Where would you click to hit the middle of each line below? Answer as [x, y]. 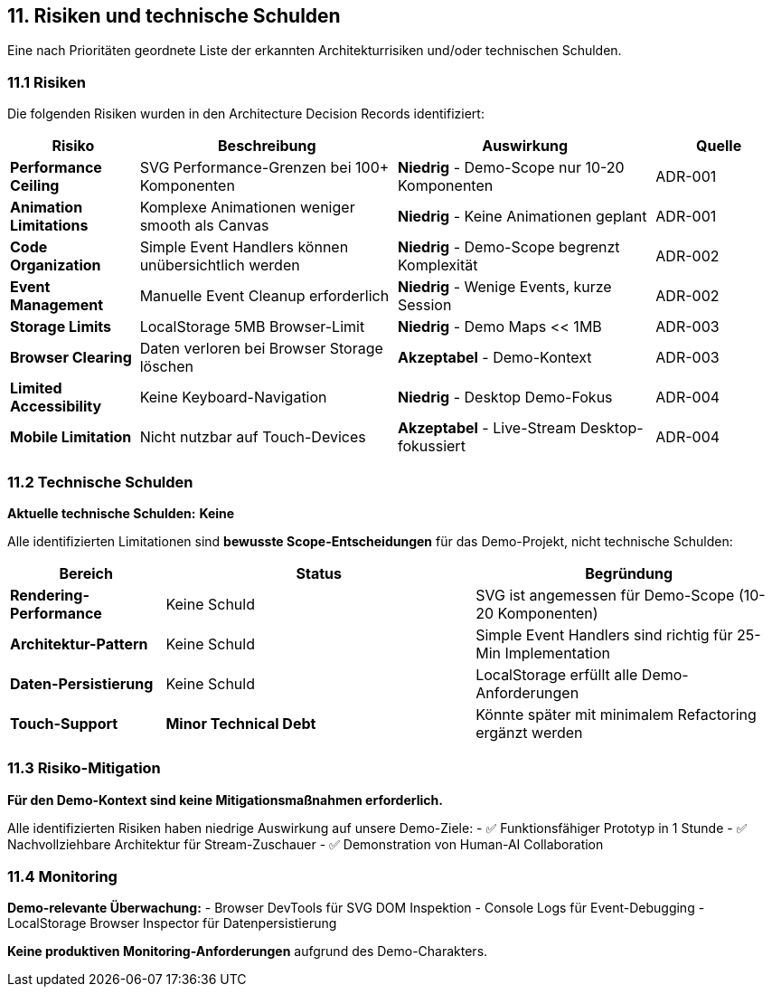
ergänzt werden [529, 732]
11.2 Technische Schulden [100, 482]
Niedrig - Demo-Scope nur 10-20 [511, 168]
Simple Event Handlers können [244, 247]
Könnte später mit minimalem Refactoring [616, 714]
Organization [56, 265]
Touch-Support [64, 723]
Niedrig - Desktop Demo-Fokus [505, 398]
